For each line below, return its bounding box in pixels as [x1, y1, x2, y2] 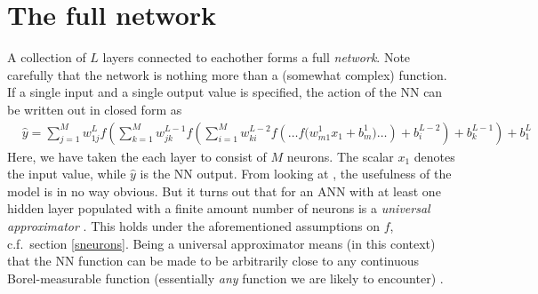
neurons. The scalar [286, 147, 394, 165]
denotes [414, 147, 455, 165]
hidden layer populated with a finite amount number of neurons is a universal [7, 199, 430, 218]
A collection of [7, 48, 86, 67]
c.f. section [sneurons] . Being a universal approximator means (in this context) [7, 234, 436, 252]
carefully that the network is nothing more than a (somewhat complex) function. [7, 65, 447, 83]
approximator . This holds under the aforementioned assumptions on [7, 216, 380, 234]
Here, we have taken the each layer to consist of [7, 147, 267, 165]
